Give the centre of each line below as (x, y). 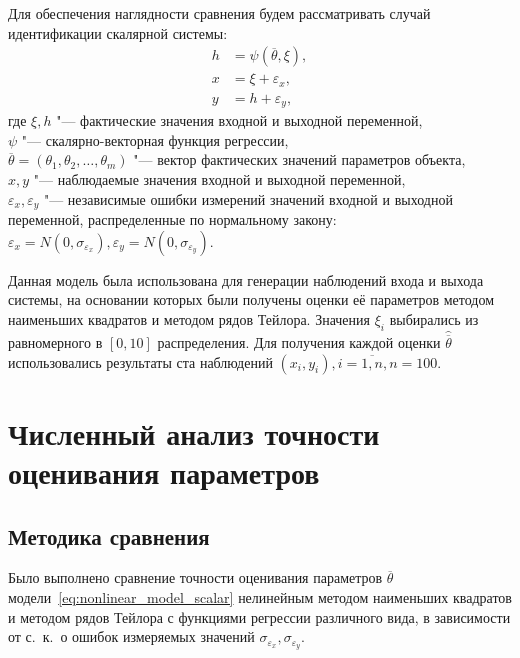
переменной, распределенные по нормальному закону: (172, 219)
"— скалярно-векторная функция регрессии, (155, 139)
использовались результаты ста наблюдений (140, 361)
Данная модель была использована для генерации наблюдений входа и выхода (246, 279)
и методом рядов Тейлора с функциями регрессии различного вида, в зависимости (259, 616)
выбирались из (434, 318)
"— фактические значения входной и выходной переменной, (239, 120)
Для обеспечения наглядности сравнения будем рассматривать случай (219, 13)
